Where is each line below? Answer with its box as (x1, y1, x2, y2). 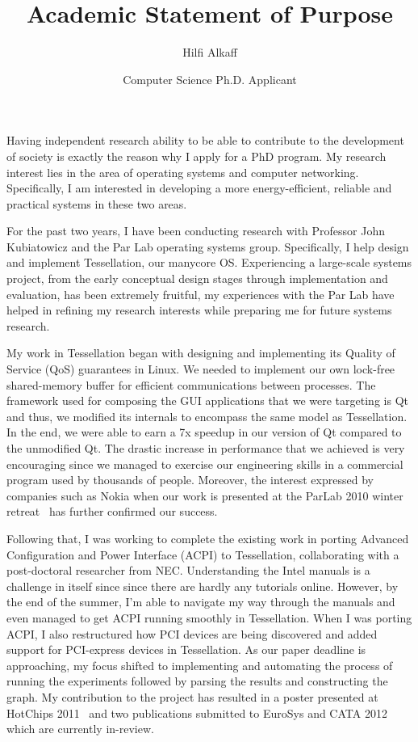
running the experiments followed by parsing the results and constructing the (6, 672, 388, 689)
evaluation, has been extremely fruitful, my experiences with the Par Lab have (6, 285, 395, 302)
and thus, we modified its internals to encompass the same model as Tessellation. (6, 407, 408, 424)
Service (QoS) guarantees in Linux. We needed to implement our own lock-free (6, 360, 395, 377)
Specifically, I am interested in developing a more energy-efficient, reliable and (6, 179, 392, 196)
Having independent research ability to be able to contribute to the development (6, 132, 404, 149)
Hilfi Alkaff (182, 44, 237, 61)
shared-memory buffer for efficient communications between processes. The (6, 376, 376, 393)
